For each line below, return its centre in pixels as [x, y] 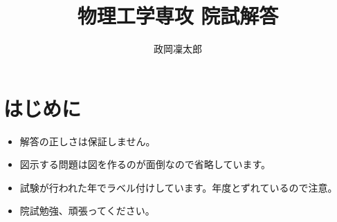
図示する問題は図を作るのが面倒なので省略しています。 [145, 164]
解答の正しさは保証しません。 [88, 141]
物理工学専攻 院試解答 [178, 16]
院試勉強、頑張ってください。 [87, 211]
